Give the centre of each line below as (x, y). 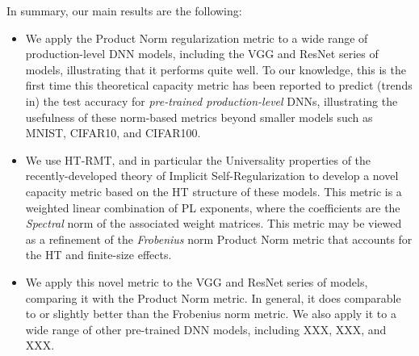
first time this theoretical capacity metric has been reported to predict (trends (219, 85)
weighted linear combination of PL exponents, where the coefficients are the (213, 207)
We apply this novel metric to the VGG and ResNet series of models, (197, 281)
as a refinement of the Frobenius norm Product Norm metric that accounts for (219, 239)
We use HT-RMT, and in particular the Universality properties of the (198, 159)
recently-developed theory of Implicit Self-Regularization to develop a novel (212, 176)
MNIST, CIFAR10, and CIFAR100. (113, 133)
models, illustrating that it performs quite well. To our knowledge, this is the (216, 69)
